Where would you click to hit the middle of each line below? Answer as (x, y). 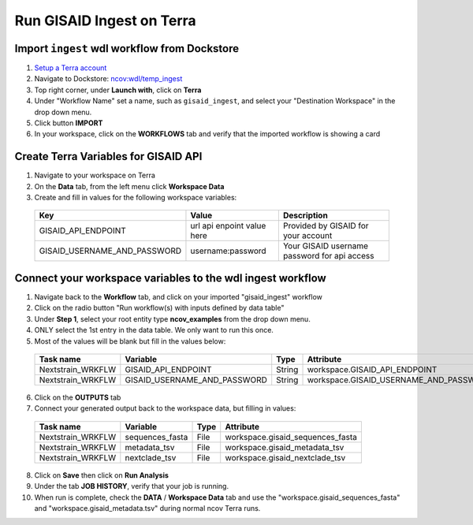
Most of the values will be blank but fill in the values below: (130, 341)
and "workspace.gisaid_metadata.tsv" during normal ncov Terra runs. (147, 508)
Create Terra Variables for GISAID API (108, 156)
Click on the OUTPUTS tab (78, 397)
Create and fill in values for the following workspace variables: (136, 198)
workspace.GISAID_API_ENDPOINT (372, 369)
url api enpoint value (228, 226)
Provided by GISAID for (326, 226)
